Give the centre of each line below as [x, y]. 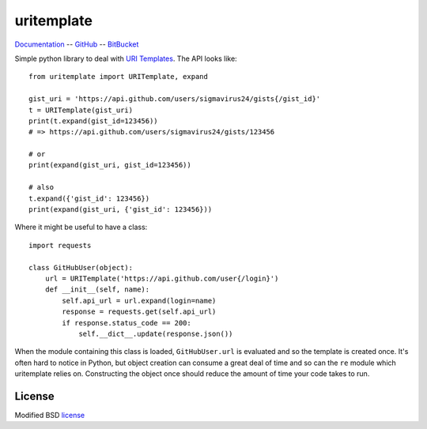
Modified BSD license [50, 415]
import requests [60, 245]
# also [42, 187]
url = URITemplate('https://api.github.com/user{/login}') [162, 278]
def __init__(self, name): [97, 290]
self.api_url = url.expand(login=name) [139, 301]
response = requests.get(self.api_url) [139, 312]
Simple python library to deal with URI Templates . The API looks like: [126, 58]
